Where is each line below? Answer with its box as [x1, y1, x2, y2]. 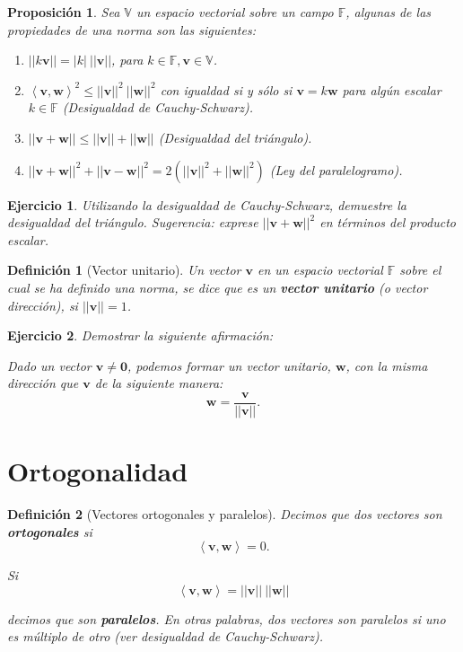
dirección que [7, 374, 79, 392]
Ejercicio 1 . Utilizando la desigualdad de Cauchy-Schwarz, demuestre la [7, 195, 406, 214]
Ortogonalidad [7, 453, 188, 489]
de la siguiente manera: [94, 374, 223, 392]
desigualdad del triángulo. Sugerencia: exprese [7, 213, 258, 232]
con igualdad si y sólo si [160, 80, 293, 99]
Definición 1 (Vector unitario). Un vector [7, 260, 241, 279]
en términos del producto [319, 213, 456, 232]
